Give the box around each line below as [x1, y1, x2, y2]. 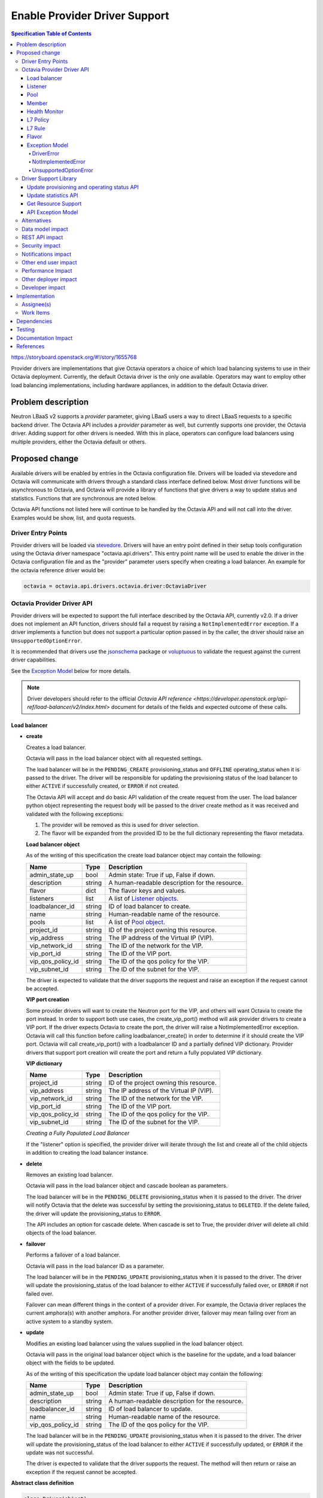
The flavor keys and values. [108, 886, 187, 895]
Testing [16, 326, 35, 333]
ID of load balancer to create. [108, 902, 191, 910]
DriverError [32, 150, 60, 157]
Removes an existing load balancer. [26, 1171, 114, 1178]
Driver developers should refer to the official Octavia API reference [27, 695, 192, 702]
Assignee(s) [22, 301, 51, 308]
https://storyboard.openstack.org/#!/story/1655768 [11, 354, 137, 361]
